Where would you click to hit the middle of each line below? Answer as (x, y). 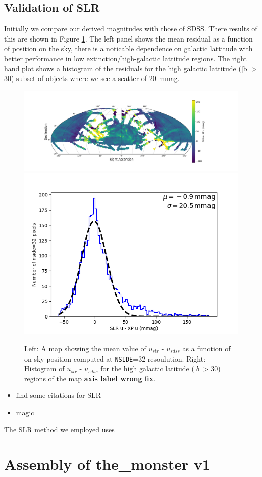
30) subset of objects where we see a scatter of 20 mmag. (92, 78)
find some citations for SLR (58, 395)
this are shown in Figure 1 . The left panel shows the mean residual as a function (128, 38)
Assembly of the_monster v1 (108, 464)
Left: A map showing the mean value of (85, 348)
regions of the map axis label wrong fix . (90, 378)
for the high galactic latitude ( (147, 368)
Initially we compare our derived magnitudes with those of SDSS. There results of (131, 29)
